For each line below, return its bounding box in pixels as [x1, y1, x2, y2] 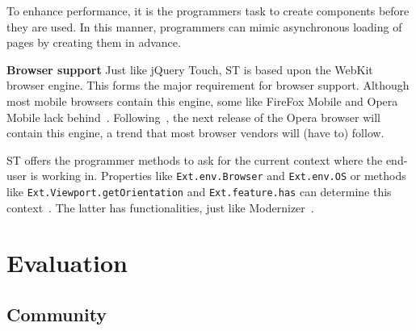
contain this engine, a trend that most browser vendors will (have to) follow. [6, 124, 384, 141]
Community [6, 302, 107, 327]
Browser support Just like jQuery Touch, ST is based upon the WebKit [6, 61, 373, 78]
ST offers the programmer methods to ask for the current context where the [6, 151, 383, 168]
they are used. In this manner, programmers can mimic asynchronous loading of [6, 18, 402, 35]
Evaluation [6, 246, 128, 279]
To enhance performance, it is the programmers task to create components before [6, 2, 410, 19]
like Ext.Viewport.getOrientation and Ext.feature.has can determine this [6, 183, 392, 199]
